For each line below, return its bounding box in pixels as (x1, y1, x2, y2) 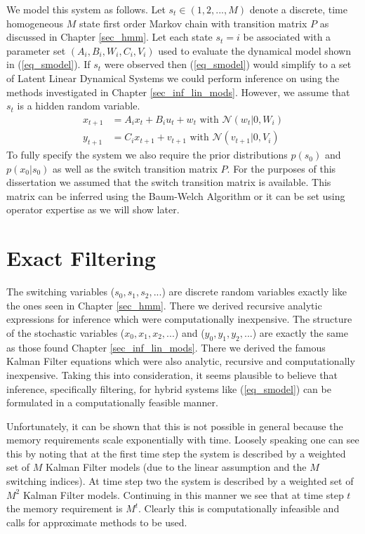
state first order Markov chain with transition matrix (79, 15, 307, 30)
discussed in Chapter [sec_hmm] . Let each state (6, 29, 213, 44)
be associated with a (243, 29, 331, 44)
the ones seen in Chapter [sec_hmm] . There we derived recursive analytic (6, 298, 322, 312)
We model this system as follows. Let (6, 2, 166, 16)
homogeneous (6, 15, 63, 30)
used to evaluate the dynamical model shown (158, 43, 351, 58)
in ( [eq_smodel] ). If (6, 57, 91, 72)
